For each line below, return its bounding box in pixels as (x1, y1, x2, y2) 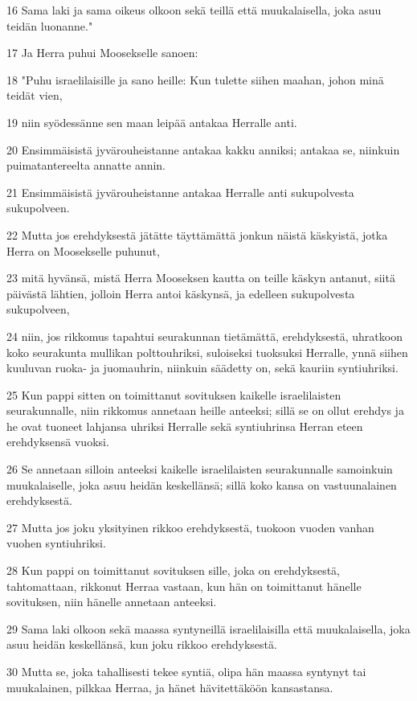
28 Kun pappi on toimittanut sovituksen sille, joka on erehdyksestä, (6, 562, 341, 579)
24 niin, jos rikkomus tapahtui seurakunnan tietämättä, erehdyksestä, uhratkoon (6, 327, 403, 344)
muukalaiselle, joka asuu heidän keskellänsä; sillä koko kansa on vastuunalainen (6, 476, 397, 493)
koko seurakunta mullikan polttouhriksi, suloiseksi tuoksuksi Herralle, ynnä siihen (6, 343, 408, 360)
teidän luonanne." (6, 17, 93, 34)
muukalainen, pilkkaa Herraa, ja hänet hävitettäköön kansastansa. (6, 678, 333, 695)
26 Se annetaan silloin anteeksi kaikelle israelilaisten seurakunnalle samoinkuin (6, 461, 393, 478)
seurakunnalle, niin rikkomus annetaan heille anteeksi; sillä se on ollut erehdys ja (6, 402, 404, 419)
